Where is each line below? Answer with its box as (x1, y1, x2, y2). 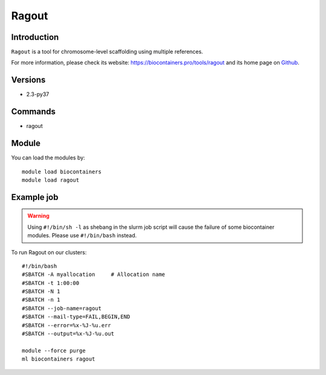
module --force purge (22, 347, 86, 354)
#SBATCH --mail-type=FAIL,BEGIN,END (22, 313, 130, 320)
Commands (11, 106, 56, 117)
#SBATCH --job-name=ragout (22, 305, 102, 312)
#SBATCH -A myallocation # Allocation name (22, 271, 165, 278)
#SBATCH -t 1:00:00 (22, 280, 80, 286)
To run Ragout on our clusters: (11, 248, 87, 256)
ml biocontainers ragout (22, 356, 95, 362)
